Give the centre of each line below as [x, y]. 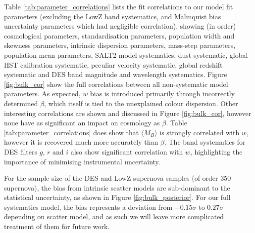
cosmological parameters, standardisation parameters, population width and [119, 35]
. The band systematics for [205, 142]
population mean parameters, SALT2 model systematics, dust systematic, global [126, 55]
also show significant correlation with [127, 151]
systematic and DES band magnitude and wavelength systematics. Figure [116, 74]
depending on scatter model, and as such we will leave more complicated [114, 216]
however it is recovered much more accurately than [81, 142]
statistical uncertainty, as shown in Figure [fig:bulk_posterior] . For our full [117, 197]
